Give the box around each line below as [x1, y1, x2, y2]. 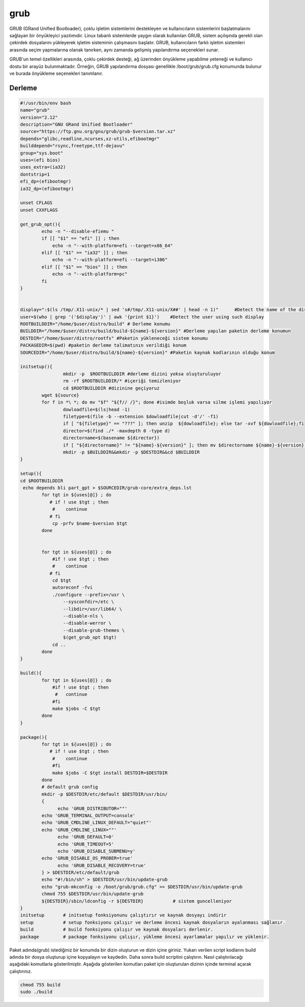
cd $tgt [52, 578, 71, 583]
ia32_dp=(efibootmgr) [20, 186, 74, 191]
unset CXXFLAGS [20, 207, 58, 213]
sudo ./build [20, 989, 53, 995]
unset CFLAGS [20, 200, 53, 206]
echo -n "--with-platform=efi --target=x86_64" [52, 242, 173, 248]
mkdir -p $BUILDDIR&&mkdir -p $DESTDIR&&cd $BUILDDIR [63, 450, 200, 455]
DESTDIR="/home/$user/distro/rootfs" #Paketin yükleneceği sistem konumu [20, 335, 208, 341]
